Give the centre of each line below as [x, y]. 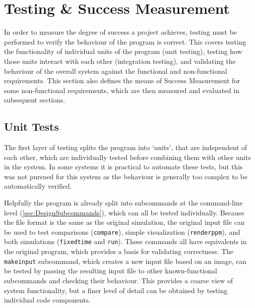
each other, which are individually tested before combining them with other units [127, 157]
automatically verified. [38, 186]
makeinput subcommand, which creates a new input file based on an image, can [125, 261]
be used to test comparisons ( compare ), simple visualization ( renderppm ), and [122, 231]
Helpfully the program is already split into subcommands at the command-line [124, 203]
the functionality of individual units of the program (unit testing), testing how [123, 51]
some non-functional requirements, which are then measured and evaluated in [122, 90]
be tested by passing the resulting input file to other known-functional [111, 271]
